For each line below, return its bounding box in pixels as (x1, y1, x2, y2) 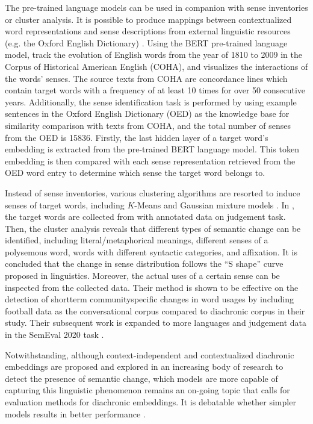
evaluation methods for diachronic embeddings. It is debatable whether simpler (5, 396, 296, 408)
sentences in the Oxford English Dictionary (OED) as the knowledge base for (5, 107, 290, 120)
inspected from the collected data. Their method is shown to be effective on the (5, 281, 299, 293)
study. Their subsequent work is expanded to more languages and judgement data (5, 316, 307, 329)
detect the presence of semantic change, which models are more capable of (5, 372, 278, 384)
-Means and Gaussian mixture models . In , (134, 198, 294, 211)
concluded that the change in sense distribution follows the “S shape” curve (5, 257, 284, 270)
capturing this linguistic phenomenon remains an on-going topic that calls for (5, 384, 290, 396)
